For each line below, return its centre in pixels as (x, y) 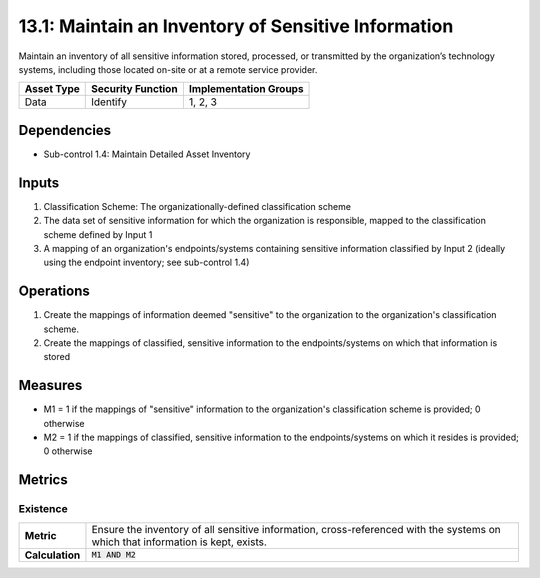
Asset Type (52, 89)
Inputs (39, 182)
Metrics (43, 480)
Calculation (52, 555)
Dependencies (65, 130)
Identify (109, 102)
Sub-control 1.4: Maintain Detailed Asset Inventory (147, 154)
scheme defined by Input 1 (98, 234)
